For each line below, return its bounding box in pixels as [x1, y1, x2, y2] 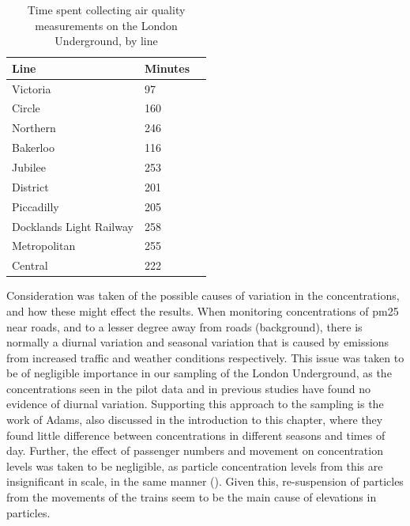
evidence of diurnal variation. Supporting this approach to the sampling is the [6, 395, 384, 412]
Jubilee [12, 159, 46, 175]
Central [12, 257, 48, 274]
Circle [12, 100, 40, 116]
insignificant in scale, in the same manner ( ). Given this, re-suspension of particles [6, 473, 404, 490]
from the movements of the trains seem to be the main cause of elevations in [6, 489, 377, 505]
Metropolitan [12, 237, 76, 254]
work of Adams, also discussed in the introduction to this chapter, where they [6, 411, 383, 428]
